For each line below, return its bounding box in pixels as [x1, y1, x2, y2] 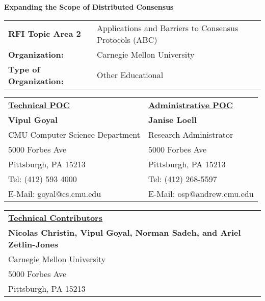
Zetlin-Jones [8, 238, 59, 250]
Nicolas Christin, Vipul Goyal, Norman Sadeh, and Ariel [8, 226, 241, 238]
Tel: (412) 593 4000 [8, 172, 77, 185]
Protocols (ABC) [97, 33, 157, 45]
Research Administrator [148, 128, 233, 140]
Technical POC [8, 98, 70, 111]
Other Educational [97, 69, 164, 81]
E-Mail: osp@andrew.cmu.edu [148, 187, 254, 199]
